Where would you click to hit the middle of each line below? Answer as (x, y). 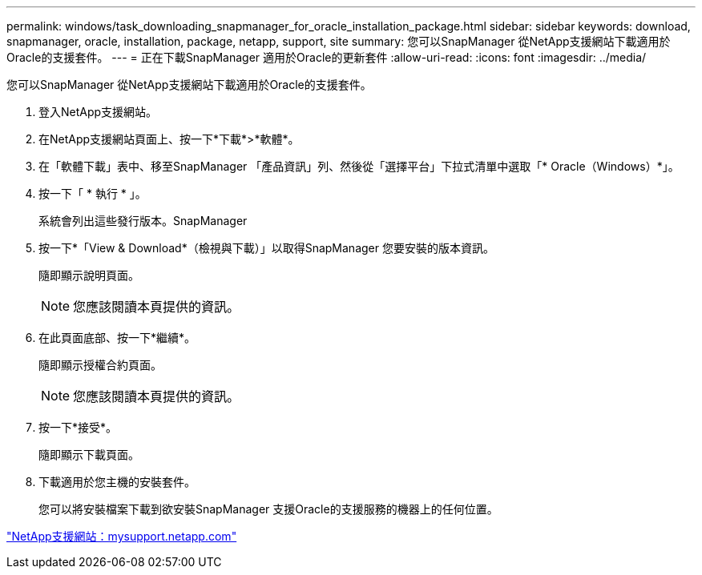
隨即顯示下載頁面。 (89, 454)
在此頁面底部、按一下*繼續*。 (117, 338)
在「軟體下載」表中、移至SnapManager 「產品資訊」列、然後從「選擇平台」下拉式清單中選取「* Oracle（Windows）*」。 (359, 166)
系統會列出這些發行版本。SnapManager (143, 221)
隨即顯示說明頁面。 (89, 275)
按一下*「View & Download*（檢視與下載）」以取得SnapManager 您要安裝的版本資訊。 (266, 248)
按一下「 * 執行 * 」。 (93, 193)
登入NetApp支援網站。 (98, 112)
